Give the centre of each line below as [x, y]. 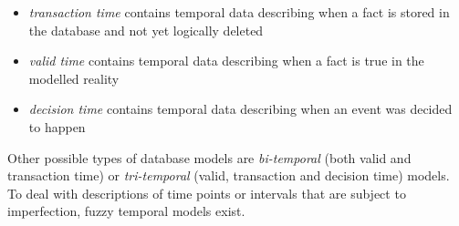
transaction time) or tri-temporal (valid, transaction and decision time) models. [229, 175]
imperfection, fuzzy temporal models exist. [126, 211]
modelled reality [74, 78]
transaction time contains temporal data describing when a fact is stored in [239, 12]
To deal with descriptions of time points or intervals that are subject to [207, 193]
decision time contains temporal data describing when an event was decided [240, 109]
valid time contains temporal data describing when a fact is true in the [226, 61]
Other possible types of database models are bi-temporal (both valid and [209, 157]
